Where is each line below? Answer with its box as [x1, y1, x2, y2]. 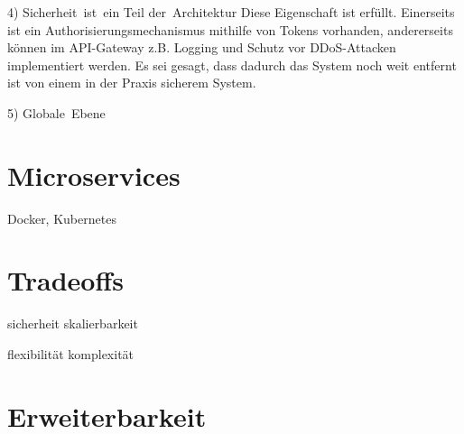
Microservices [7, 156, 181, 193]
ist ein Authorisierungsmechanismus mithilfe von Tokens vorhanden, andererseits [7, 20, 453, 39]
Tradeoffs [7, 262, 124, 299]
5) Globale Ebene [7, 103, 106, 122]
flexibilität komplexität [7, 345, 135, 363]
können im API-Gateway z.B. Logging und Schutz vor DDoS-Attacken [7, 38, 396, 57]
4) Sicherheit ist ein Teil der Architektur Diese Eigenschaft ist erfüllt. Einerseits [7, 3, 455, 21]
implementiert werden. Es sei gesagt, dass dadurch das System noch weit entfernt [7, 55, 457, 74]
